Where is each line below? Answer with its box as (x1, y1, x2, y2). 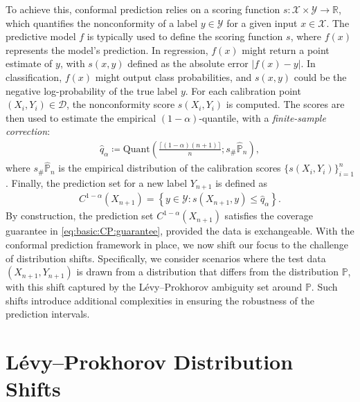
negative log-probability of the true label (6, 83, 178, 98)
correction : (6, 124, 51, 138)
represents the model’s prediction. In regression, (6, 42, 208, 57)
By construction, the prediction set (6, 208, 154, 223)
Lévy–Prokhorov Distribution (6, 347, 294, 376)
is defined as (215, 175, 268, 190)
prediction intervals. (6, 307, 90, 321)
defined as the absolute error (127, 56, 249, 71)
